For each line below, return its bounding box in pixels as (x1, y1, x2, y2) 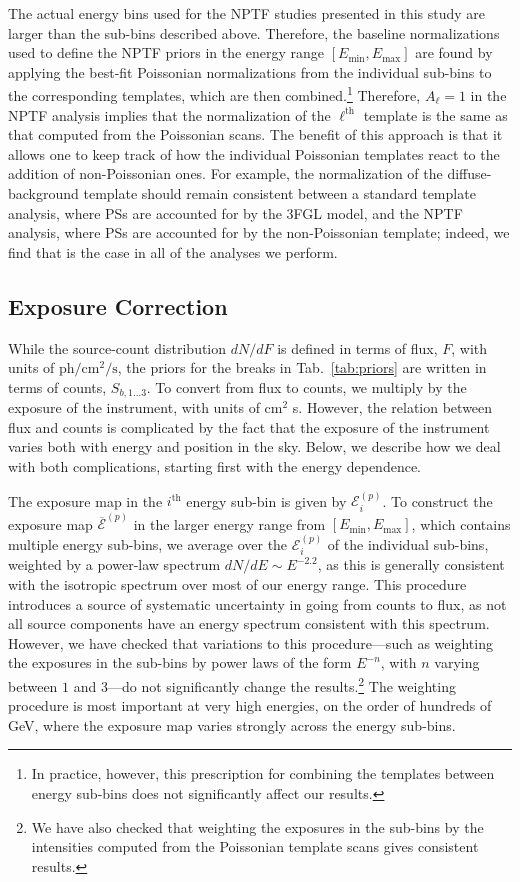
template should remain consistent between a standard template (83, 183, 476, 203)
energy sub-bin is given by (186, 490, 347, 511)
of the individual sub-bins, (327, 533, 489, 554)
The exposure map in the (8, 490, 163, 511)
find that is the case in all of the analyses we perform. (8, 241, 338, 262)
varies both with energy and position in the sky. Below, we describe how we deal (8, 436, 501, 457)
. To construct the (382, 490, 493, 511)
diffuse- (447, 163, 492, 184)
